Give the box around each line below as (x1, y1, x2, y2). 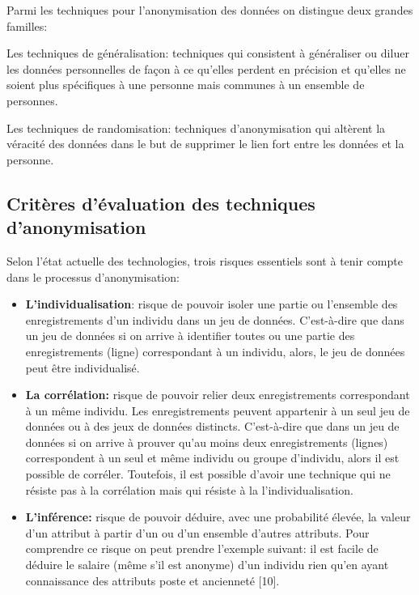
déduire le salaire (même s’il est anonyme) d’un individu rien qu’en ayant (25, 556, 389, 573)
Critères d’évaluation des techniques (6, 190, 315, 215)
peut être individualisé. (25, 359, 140, 376)
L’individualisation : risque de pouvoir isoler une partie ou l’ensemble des (25, 295, 398, 312)
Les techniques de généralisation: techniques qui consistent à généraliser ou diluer (6, 45, 409, 62)
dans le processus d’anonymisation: (6, 268, 180, 285)
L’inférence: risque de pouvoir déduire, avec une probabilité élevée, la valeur (25, 508, 411, 525)
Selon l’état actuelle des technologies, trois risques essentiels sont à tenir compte (6, 252, 403, 269)
